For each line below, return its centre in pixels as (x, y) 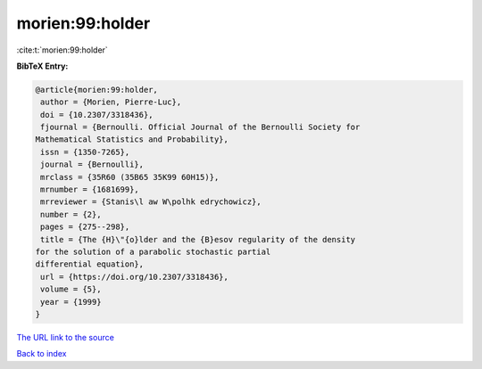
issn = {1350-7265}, (85, 152)
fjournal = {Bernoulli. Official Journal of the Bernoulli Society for (200, 127)
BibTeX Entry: (42, 66)
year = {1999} (71, 302)
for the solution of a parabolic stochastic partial (153, 252)
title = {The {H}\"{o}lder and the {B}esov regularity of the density (198, 239)
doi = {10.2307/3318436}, (97, 115)
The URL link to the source (66, 337)
